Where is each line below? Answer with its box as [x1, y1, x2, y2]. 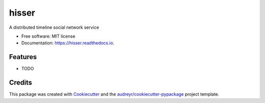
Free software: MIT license [21, 33, 76, 39]
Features [9, 53, 37, 61]
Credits [9, 79, 32, 87]
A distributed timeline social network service [9, 24, 99, 30]
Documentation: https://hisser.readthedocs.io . [21, 40, 115, 46]
